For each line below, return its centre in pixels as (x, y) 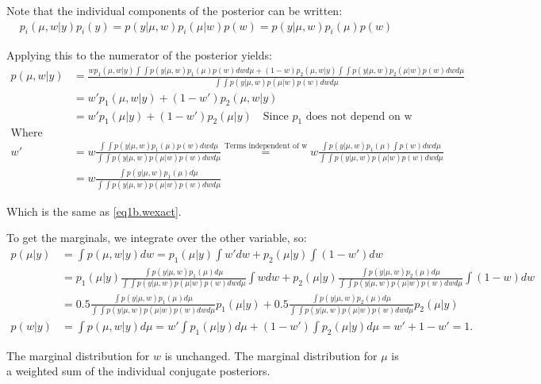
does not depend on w (359, 116)
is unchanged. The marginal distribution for (271, 355)
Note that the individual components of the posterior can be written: (175, 10)
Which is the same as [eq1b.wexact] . (94, 211)
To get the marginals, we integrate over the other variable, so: (157, 238)
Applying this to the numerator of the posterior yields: (139, 55)
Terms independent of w (266, 146)
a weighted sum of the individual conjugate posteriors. (138, 371)
